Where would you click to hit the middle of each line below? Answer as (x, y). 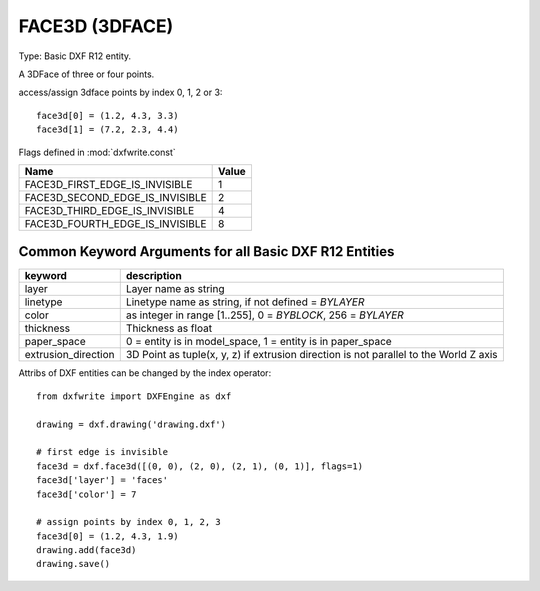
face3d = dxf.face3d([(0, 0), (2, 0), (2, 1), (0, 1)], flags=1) (200, 466)
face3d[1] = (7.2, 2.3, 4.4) (107, 129)
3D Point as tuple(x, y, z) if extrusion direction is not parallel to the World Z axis (311, 355)
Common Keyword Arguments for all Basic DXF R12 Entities (206, 251)
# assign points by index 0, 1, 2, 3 (129, 522)
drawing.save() (73, 564)
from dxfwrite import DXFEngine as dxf (134, 396)
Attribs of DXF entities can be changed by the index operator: (145, 373)
